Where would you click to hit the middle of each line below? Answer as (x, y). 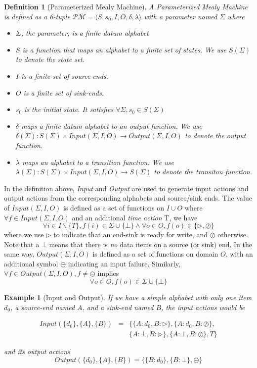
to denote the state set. (50, 59)
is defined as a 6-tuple (37, 16)
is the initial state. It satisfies (69, 109)
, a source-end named (43, 307)
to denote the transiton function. (203, 172)
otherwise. (233, 235)
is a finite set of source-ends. (64, 76)
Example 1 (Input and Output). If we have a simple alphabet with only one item (128, 297)
